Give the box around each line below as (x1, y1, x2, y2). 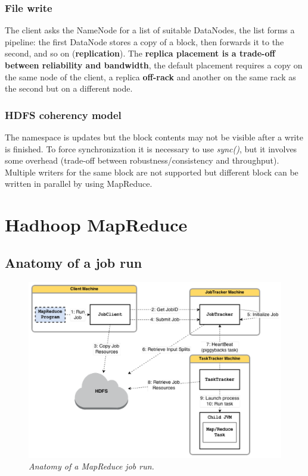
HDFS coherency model (5, 107, 122, 122)
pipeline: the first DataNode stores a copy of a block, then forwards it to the (5, 35, 284, 48)
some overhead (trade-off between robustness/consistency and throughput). (5, 154, 279, 167)
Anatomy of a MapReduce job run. (29, 460, 154, 472)
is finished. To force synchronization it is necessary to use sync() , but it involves (5, 142, 297, 155)
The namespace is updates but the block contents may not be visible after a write (5, 131, 303, 143)
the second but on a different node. (5, 82, 133, 95)
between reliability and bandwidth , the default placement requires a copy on (5, 59, 303, 71)
